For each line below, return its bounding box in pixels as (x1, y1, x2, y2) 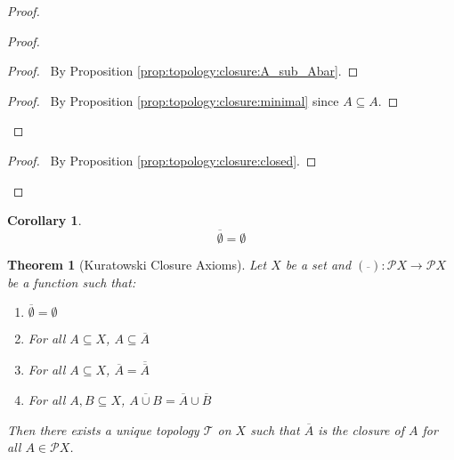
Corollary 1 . (7, 211, 82, 230)
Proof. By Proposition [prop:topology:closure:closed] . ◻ (7, 150, 317, 169)
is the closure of (318, 420, 404, 439)
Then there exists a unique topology (7, 420, 199, 439)
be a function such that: (7, 272, 136, 291)
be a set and (285, 254, 352, 273)
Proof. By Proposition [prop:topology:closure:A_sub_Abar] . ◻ (7, 61, 359, 80)
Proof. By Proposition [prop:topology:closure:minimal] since (7, 91, 339, 109)
